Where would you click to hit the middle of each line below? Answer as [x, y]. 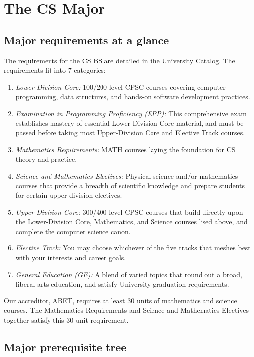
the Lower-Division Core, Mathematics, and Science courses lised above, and [131, 221]
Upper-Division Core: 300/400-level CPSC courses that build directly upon [129, 211]
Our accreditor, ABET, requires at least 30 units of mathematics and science [121, 300]
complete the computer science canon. [73, 231]
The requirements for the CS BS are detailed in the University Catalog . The [120, 60]
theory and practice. [46, 159]
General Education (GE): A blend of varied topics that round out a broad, [129, 274]
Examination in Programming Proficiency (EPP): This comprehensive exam [131, 113]
